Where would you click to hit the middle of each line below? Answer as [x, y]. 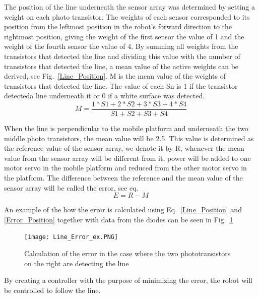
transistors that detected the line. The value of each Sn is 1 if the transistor [121, 85]
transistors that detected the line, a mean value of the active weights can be [121, 66]
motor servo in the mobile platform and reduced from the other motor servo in [125, 168]
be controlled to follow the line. [52, 290]
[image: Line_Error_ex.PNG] [71, 237]
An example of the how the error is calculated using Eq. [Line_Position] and [123, 210]
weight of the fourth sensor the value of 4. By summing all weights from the [121, 46]
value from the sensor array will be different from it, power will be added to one [127, 158]
